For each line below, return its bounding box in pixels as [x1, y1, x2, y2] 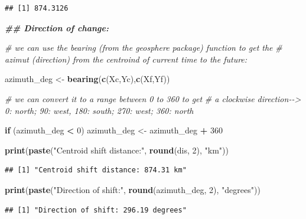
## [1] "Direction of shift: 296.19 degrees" [5, 205, 187, 214]
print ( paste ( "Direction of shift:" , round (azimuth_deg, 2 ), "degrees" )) [5, 183, 261, 195]
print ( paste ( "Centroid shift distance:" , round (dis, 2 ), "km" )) [5, 143, 229, 156]
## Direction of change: [5, 21, 109, 34]
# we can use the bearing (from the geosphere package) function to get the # [5, 41, 282, 54]
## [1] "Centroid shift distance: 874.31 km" [5, 166, 187, 175]
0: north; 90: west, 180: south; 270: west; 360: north [5, 104, 194, 116]
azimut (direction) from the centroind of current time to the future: [5, 53, 248, 65]
